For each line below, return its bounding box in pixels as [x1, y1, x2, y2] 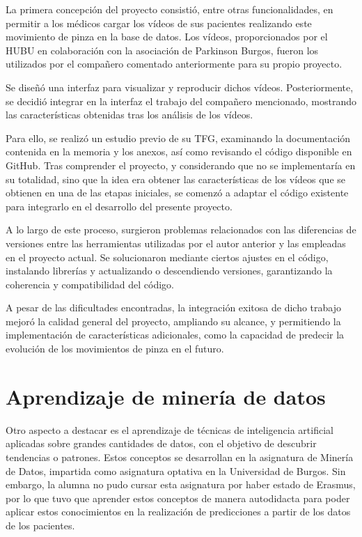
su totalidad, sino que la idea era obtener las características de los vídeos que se [6, 171, 345, 186]
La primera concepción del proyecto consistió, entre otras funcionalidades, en [6, 2, 333, 16]
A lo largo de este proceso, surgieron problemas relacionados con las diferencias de [6, 222, 356, 237]
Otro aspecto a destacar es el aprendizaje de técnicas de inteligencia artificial [6, 422, 333, 437]
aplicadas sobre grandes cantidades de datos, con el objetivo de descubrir [6, 436, 317, 451]
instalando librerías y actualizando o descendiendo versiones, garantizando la [6, 263, 333, 278]
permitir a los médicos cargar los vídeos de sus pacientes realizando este [6, 15, 312, 30]
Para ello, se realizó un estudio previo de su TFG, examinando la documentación [6, 130, 351, 145]
